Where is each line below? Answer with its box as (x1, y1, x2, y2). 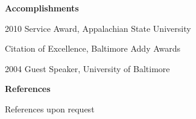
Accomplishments (5, 2, 79, 14)
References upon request (5, 102, 95, 115)
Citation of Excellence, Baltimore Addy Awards (5, 42, 181, 55)
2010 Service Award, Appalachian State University (5, 22, 191, 34)
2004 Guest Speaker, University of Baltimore (5, 62, 170, 75)
